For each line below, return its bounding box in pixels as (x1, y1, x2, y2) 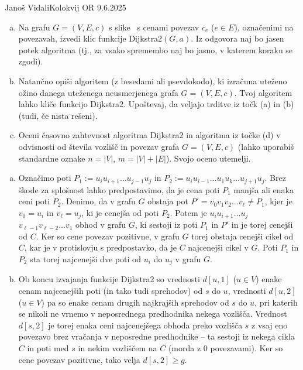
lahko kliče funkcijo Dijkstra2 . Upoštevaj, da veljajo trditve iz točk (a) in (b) (18, 98, 294, 110)
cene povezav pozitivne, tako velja (18, 353, 140, 365)
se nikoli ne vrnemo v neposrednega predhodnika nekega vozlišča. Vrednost (18, 307, 287, 320)
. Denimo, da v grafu (61, 195, 136, 207)
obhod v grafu (75, 218, 126, 231)
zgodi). (18, 55, 43, 67)
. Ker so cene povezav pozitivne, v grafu (36, 229, 180, 242)
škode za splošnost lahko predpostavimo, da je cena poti (18, 183, 220, 196)
